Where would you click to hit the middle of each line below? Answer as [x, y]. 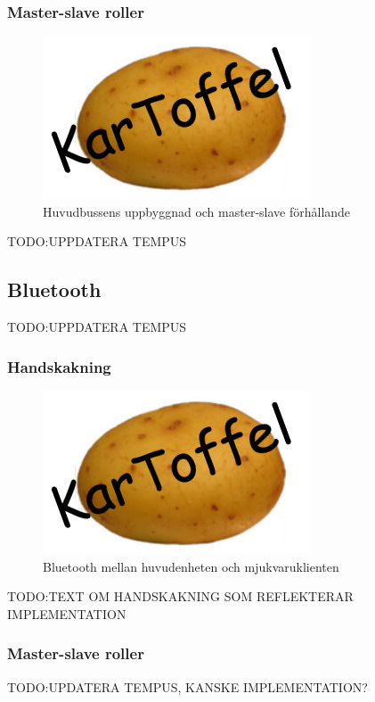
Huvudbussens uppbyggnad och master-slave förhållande [197, 211]
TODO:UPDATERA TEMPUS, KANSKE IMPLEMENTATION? [187, 686]
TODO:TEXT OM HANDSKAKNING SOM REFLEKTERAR [180, 596]
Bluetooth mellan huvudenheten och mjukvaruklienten [191, 566]
